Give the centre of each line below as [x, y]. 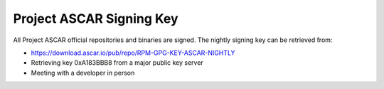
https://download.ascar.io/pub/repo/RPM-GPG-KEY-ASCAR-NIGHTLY [133, 53]
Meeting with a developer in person [83, 73]
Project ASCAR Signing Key [96, 19]
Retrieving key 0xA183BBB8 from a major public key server [117, 63]
